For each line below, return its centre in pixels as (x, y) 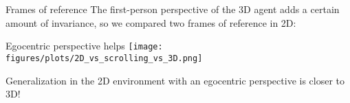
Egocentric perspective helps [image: (84, 46)
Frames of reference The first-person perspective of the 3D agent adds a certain (173, 9)
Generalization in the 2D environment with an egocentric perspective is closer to (175, 80)
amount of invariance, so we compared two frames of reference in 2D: (151, 22)
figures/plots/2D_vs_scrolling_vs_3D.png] (104, 58)
